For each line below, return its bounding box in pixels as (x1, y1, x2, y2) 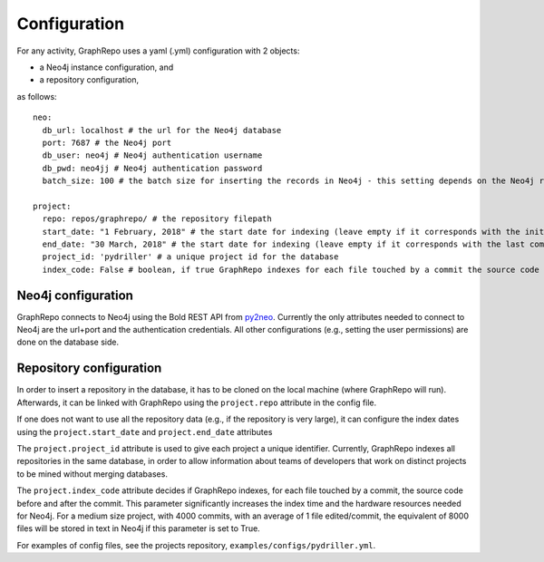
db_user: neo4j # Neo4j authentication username (42, 150, 263, 160)
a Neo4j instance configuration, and (39, 62, 174, 73)
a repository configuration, (39, 74, 140, 85)
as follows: (16, 91, 58, 102)
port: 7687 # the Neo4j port (42, 137, 172, 148)
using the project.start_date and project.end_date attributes (16, 426, 273, 437)
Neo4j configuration (16, 287, 133, 303)
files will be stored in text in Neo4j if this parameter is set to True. (16, 523, 260, 534)
